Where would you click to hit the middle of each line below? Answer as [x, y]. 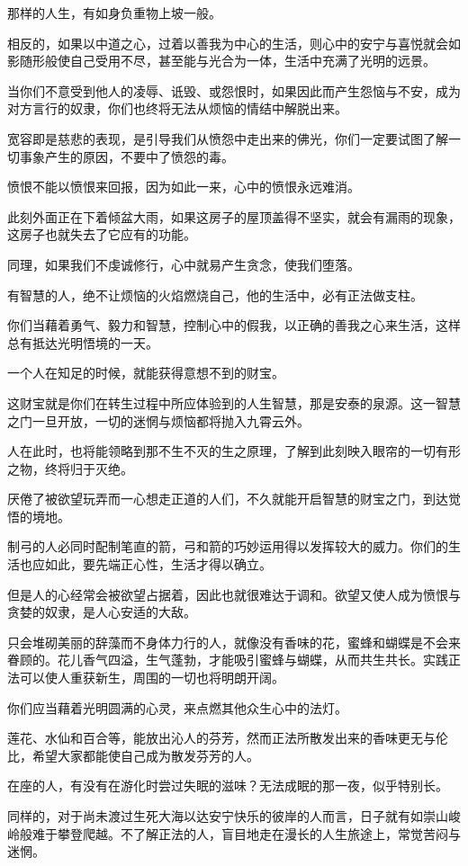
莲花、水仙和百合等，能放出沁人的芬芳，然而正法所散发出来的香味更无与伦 [228, 738]
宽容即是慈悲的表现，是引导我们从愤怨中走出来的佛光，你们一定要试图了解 [228, 138]
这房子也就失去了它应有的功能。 [102, 234]
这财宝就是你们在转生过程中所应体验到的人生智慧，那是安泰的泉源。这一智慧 [234, 402]
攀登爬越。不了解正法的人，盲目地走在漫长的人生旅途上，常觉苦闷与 [259, 833]
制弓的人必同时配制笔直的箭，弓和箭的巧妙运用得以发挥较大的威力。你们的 [228, 546]
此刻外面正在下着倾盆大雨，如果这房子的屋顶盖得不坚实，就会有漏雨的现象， [234, 216]
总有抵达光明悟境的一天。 [83, 342]
